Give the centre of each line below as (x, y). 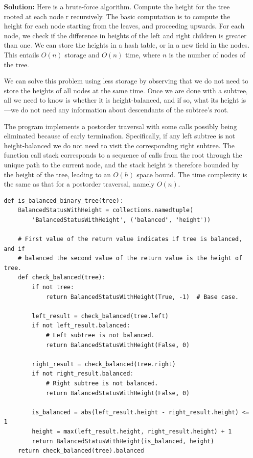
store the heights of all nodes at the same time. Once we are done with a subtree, (126, 90)
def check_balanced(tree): (62, 278)
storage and (82, 54)
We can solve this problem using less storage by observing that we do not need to (126, 81)
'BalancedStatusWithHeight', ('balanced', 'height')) (121, 220)
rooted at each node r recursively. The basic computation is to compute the (117, 16)
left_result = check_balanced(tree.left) (100, 316)
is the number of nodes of (207, 54)
